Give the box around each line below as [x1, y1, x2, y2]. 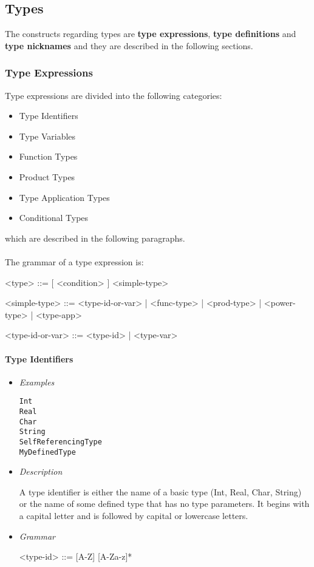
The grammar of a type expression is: [5, 255, 144, 268]
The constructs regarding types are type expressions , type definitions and [5, 27, 296, 40]
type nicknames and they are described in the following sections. [5, 39, 253, 52]
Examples [19, 375, 55, 388]
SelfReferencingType [19, 437, 102, 446]
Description [19, 465, 63, 478]
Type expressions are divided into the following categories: [5, 89, 222, 101]
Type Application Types [19, 191, 110, 203]
